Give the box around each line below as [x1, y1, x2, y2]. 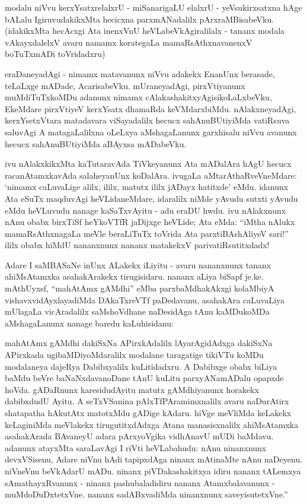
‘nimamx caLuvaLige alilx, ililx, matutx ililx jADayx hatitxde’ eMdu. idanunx [5, 180, 289, 193]
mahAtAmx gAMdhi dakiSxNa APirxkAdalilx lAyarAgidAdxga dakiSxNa [5, 337, 273, 349]
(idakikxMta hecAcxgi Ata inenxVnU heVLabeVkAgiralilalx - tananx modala [5, 24, 285, 37]
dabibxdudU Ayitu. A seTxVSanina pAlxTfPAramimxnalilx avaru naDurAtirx [5, 395, 289, 407]
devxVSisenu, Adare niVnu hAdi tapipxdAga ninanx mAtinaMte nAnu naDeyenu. [5, 453, 303, 465]
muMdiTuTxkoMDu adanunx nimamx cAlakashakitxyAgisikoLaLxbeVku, [5, 91, 272, 103]
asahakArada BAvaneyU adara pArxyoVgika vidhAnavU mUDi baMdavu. [5, 430, 274, 442]
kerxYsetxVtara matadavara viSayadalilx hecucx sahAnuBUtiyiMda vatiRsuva [5, 114, 290, 126]
